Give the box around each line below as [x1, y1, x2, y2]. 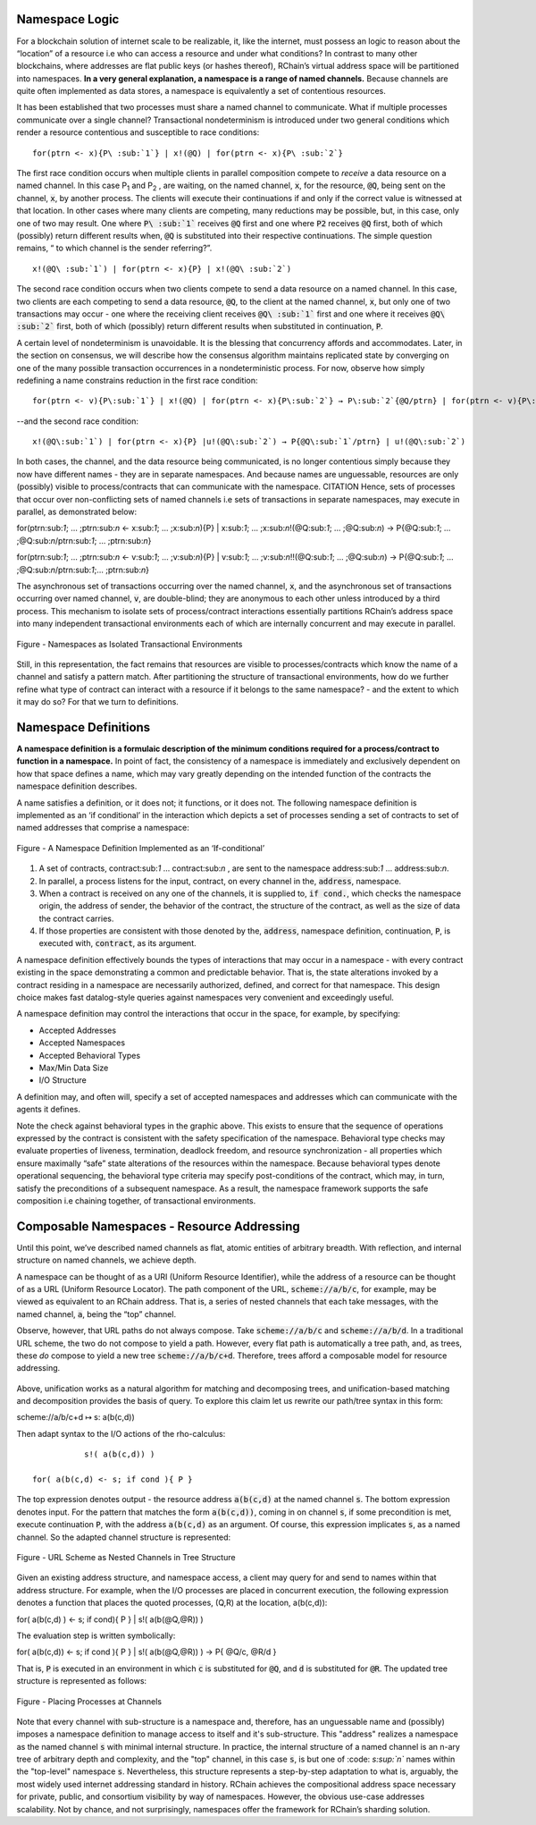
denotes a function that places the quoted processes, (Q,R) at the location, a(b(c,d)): [16, 1597, 328, 1609]
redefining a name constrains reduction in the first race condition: [16, 375, 258, 385]
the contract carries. [38, 913, 114, 924]
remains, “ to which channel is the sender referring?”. [16, 242, 213, 254]
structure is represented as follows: [16, 1676, 147, 1686]
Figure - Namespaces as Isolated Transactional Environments [16, 638, 243, 649]
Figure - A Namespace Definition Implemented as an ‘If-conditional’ [16, 842, 265, 853]
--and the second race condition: [16, 416, 138, 427]
